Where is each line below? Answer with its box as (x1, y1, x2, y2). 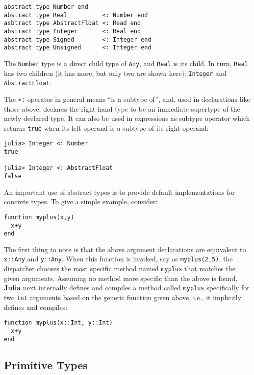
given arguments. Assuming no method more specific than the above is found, (4, 273, 238, 283)
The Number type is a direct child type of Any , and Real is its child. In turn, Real (4, 58, 248, 68)
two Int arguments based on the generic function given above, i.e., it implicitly (4, 292, 242, 302)
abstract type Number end (4, 3, 88, 10)
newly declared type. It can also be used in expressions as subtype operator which (4, 113, 250, 123)
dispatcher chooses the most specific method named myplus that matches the (4, 263, 235, 274)
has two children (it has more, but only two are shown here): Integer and (4, 68, 227, 78)
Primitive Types (4, 357, 88, 372)
